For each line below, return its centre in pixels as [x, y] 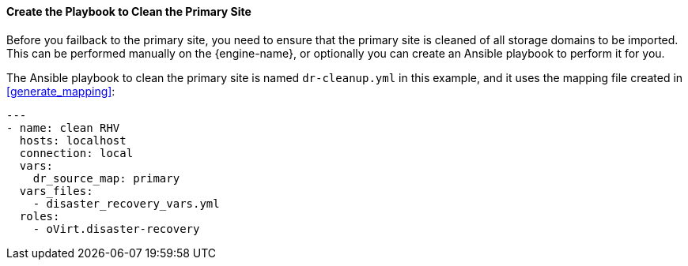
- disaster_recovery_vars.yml [126, 203]
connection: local [76, 153]
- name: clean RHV [63, 127]
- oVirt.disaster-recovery [116, 229]
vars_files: [56, 191]
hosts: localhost [73, 140]
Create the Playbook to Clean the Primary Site [129, 11]
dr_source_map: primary [106, 178]
